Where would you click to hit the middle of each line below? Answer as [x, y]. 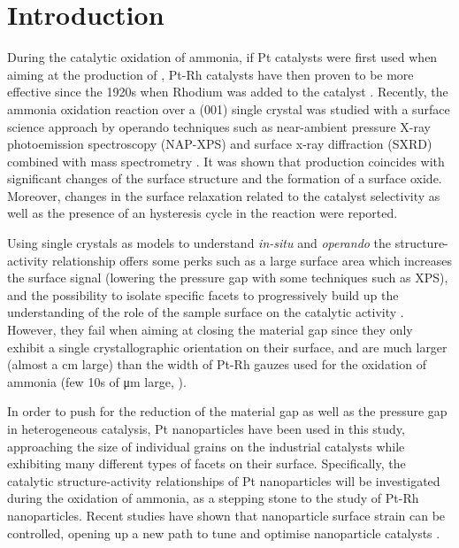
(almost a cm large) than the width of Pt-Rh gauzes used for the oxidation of [217, 364]
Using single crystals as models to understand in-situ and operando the [199, 243]
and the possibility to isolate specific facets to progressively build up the [203, 294]
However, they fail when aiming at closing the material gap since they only [210, 330]
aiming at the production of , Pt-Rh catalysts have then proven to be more [210, 74]
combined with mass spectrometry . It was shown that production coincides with [226, 161]
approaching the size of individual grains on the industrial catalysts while [206, 446]
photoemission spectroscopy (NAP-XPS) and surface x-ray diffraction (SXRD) [220, 144]
